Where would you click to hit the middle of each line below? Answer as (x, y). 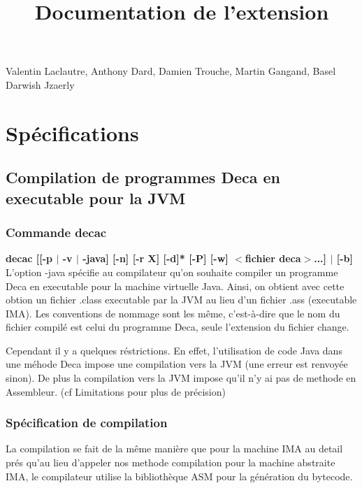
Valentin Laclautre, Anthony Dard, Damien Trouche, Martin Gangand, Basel (171, 71)
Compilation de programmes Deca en (143, 177)
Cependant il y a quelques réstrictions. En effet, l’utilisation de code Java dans (174, 350)
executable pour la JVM (96, 198)
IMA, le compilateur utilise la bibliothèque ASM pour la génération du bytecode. (179, 476)
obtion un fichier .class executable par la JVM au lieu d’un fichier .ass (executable (181, 300)
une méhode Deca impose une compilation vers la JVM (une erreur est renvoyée (177, 364)
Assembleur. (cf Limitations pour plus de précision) (116, 391)
